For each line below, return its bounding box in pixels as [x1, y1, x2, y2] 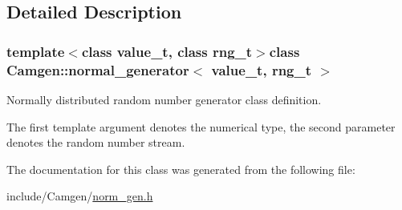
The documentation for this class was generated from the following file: [6, 160, 355, 177]
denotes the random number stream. [6, 134, 185, 151]
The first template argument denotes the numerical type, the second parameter [6, 118, 396, 135]
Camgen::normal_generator [6, 59, 189, 79]
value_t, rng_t [211, 59, 312, 79]
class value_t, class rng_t [81, 41, 253, 61]
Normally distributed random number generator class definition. [6, 91, 322, 107]
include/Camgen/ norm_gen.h [6, 188, 153, 204]
